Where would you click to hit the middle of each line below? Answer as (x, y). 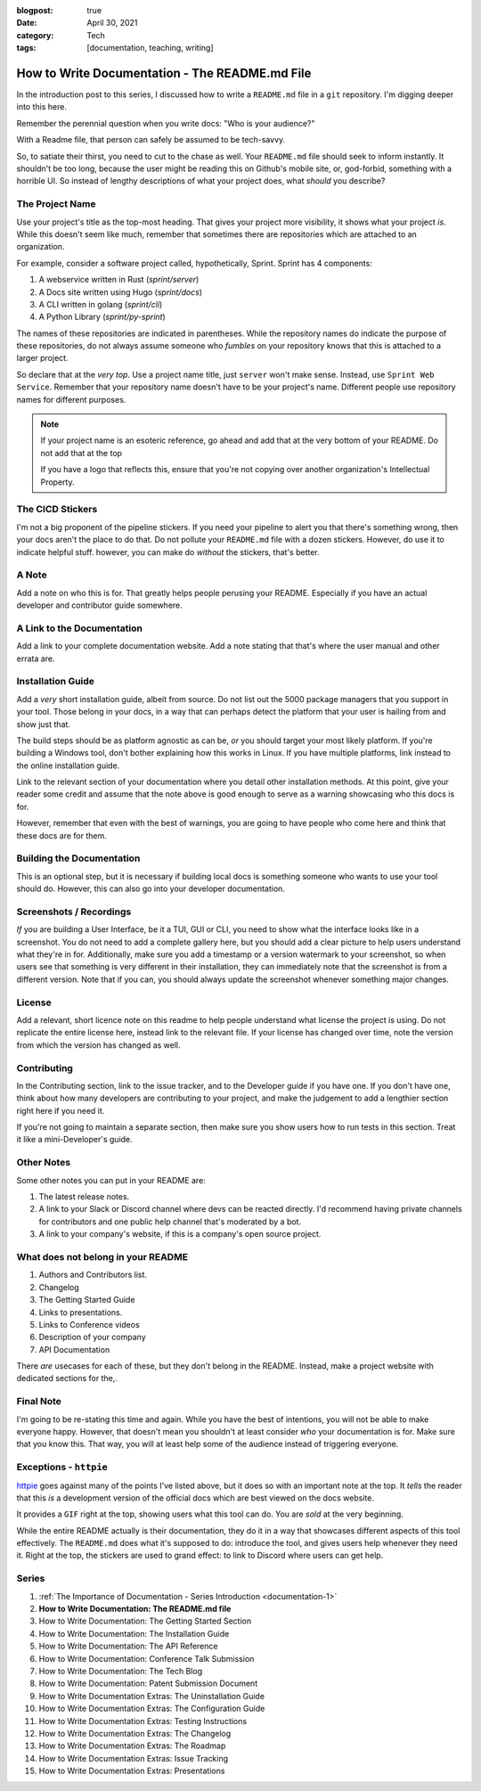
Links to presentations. (81, 1312)
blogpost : (35, 10)
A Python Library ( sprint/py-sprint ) (102, 317)
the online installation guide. (68, 765)
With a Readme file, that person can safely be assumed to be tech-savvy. (151, 140)
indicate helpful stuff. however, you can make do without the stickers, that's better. (168, 552)
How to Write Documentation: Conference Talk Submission (147, 1658)
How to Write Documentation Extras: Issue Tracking (134, 1758)
